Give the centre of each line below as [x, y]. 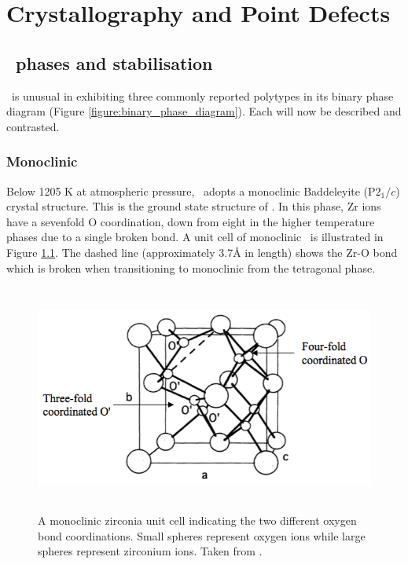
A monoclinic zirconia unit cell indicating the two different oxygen [197, 520]
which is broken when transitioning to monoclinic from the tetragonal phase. [191, 267]
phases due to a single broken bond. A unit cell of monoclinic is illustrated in [195, 237]
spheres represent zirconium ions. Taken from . [150, 551]
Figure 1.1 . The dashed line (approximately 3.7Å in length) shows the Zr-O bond [202, 252]
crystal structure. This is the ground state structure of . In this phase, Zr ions [194, 206]
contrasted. [33, 126]
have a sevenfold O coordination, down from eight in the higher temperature [191, 221]
